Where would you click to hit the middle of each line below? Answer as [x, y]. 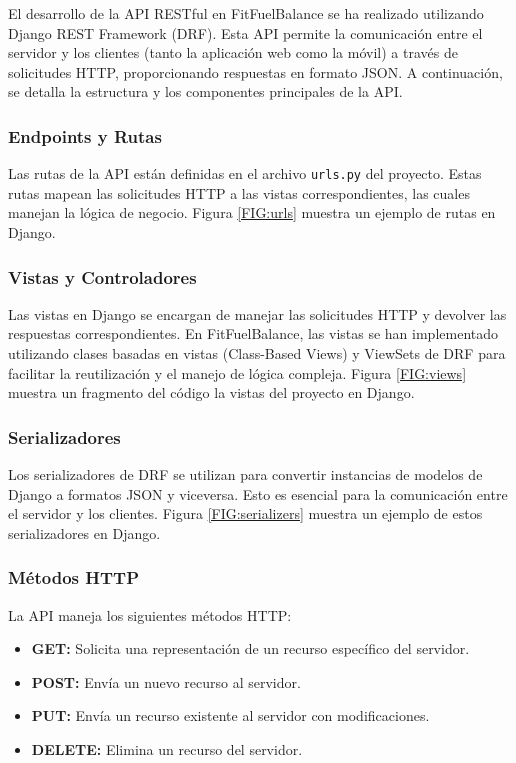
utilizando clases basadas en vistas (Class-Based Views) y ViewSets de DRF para [257, 353]
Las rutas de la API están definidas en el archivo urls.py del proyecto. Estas [245, 173]
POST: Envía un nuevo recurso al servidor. [166, 681]
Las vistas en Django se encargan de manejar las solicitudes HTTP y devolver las [257, 313]
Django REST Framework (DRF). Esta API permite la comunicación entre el [245, 32]
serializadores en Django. [84, 532]
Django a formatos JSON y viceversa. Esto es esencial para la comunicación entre [258, 493]
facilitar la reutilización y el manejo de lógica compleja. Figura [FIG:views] [237, 372]
